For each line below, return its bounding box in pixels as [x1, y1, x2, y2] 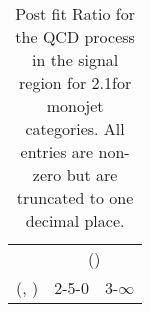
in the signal [31, 48, 119, 71]
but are [66, 163, 118, 186]
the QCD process [15, 25, 135, 48]
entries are [20, 140, 94, 163]
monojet [46, 94, 104, 117]
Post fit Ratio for [15, 2, 135, 25]
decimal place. [25, 209, 125, 232]
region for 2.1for [19, 71, 132, 94]
